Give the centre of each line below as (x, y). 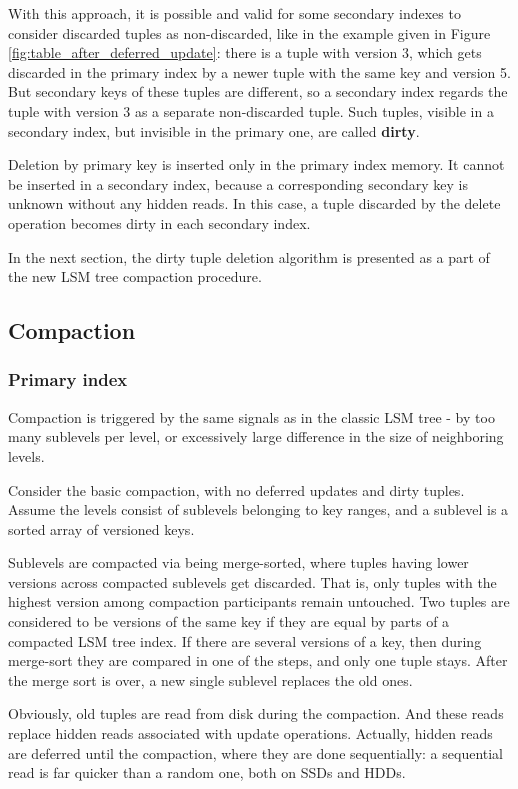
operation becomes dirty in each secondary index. (159, 222)
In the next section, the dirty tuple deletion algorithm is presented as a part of (249, 256)
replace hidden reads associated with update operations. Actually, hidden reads (250, 733)
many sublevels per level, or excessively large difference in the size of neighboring (256, 436)
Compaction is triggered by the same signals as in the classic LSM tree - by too (251, 416)
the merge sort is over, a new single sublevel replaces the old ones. (210, 679)
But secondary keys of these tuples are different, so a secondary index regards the (258, 91)
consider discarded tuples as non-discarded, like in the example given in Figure (249, 32)
